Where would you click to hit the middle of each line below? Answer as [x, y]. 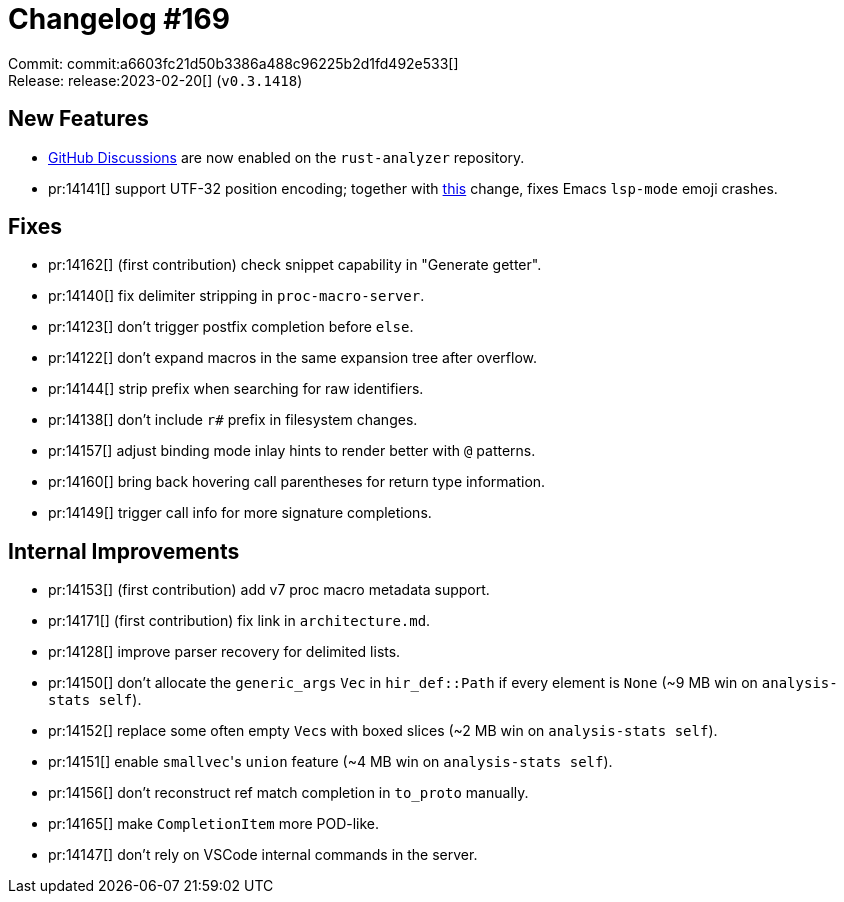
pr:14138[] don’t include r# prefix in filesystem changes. [233, 420]
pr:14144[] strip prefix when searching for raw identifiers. [236, 389]
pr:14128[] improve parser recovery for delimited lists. [224, 652]
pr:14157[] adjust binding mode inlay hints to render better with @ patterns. [292, 451]
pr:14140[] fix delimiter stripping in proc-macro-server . [236, 296]
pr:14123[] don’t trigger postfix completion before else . [231, 327]
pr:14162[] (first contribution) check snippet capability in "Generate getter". [295, 265]
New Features [78, 119]
